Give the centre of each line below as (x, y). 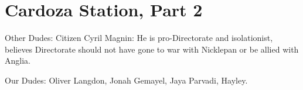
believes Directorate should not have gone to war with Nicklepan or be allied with (152, 49)
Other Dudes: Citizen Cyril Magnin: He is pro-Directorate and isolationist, (139, 38)
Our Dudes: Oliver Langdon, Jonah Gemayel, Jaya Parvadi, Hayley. (126, 80)
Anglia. (18, 60)
